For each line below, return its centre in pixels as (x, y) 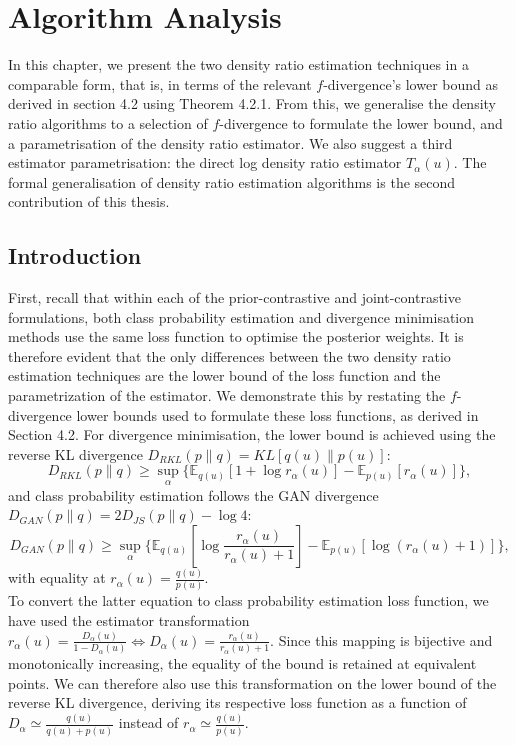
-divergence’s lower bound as (411, 83)
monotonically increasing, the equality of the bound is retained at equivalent (242, 663)
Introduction (75, 255)
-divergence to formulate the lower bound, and (361, 122)
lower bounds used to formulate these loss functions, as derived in (277, 414)
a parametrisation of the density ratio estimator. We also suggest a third (230, 142)
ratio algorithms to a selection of (108, 122)
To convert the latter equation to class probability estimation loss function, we (248, 600)
